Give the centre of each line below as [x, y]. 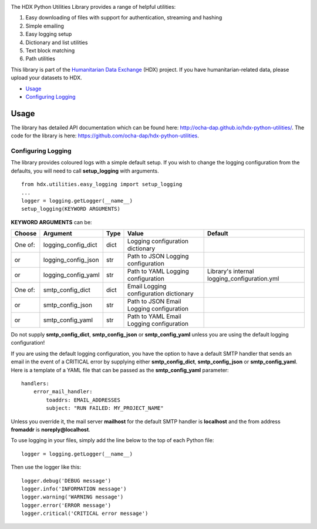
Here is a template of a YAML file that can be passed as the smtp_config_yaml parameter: [120, 370]
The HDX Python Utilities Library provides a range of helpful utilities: [93, 7]
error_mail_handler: [63, 392]
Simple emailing [45, 26]
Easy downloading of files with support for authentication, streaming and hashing [124, 18]
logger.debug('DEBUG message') [66, 481]
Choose [26, 234]
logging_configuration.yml [243, 279]
